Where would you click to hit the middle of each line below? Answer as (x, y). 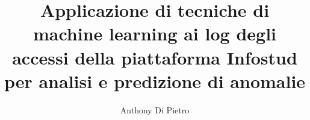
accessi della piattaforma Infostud (155, 57)
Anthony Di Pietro (155, 109)
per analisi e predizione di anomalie (155, 81)
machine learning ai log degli (154, 33)
